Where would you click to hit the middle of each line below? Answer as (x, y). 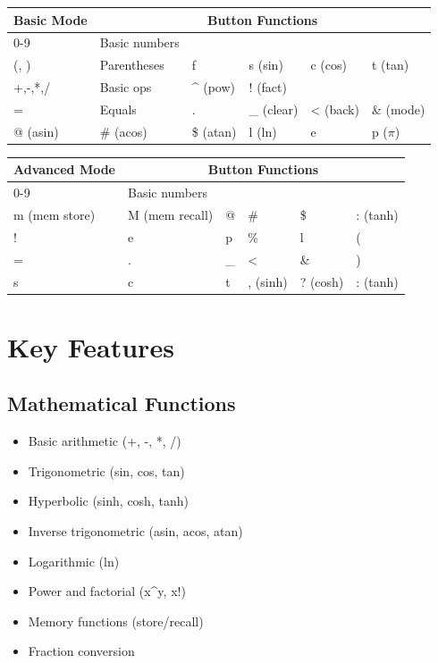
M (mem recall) (171, 214)
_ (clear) (274, 109)
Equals (118, 109)
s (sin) (266, 65)
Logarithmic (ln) (74, 561)
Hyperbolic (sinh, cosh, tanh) (108, 501)
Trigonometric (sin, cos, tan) (106, 470)
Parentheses (132, 65)
